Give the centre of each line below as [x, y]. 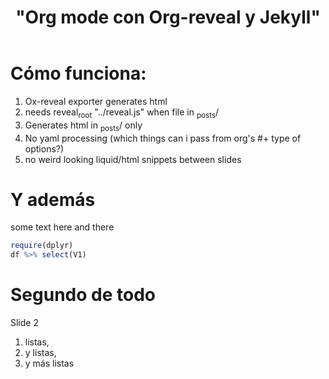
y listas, [40, 353]
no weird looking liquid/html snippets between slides [133, 159]
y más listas [49, 363]
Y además [53, 199]
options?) [44, 148]
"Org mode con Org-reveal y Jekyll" [168, 17]
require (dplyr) [42, 246]
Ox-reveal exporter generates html [96, 101]
